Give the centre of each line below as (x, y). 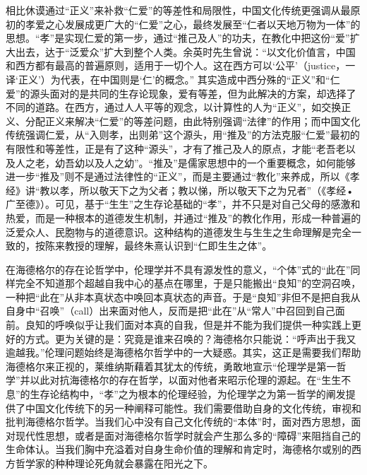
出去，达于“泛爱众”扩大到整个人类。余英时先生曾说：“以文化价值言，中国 (185, 51)
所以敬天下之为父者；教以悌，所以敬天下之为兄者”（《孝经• (217, 190)
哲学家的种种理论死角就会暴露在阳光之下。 (114, 463)
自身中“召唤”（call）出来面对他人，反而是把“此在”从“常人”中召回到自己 (170, 311)
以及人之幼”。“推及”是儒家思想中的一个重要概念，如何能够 (220, 162)
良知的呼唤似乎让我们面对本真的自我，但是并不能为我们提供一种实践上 (188, 325)
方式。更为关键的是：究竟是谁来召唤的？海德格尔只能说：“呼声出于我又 (191, 338)
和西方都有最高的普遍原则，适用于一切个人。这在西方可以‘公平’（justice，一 (181, 65)
